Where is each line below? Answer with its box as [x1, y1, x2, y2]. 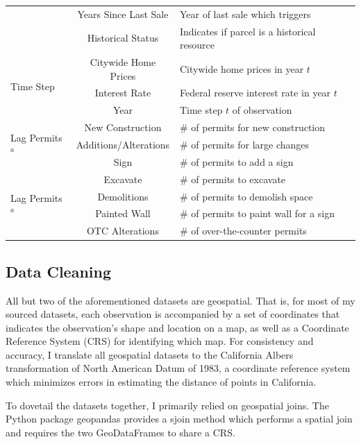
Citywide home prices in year [179, 61, 304, 76]
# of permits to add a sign [179, 154, 294, 169]
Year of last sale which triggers [179, 6, 311, 21]
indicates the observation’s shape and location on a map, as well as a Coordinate [6, 320, 349, 334]
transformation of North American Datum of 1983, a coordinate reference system [6, 361, 351, 375]
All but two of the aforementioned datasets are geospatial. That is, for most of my [6, 293, 355, 307]
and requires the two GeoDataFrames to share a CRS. [6, 425, 235, 439]
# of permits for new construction [179, 120, 326, 135]
